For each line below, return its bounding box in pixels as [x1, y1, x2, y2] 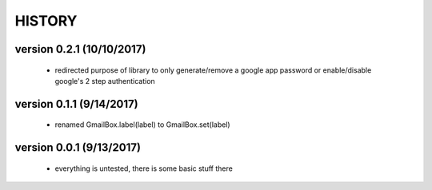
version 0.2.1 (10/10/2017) [14, 42, 146, 56]
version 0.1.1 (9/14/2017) [14, 97, 139, 111]
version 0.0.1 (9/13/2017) [14, 141, 142, 155]
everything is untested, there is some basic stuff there [54, 164, 234, 173]
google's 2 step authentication [54, 76, 155, 85]
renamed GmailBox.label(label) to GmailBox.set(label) [54, 120, 231, 129]
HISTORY [14, 12, 78, 30]
